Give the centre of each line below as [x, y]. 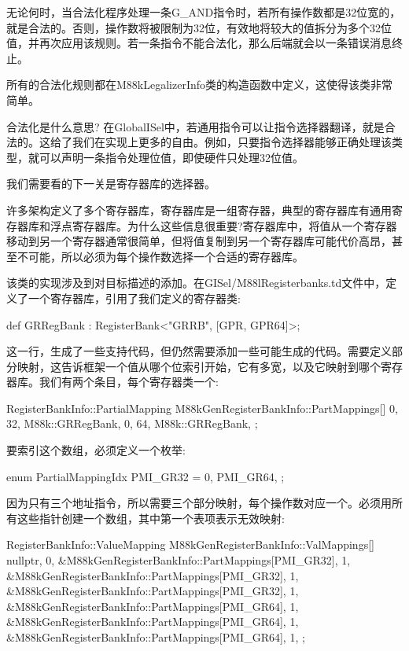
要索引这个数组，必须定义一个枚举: [96, 450]
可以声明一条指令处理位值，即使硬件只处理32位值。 [171, 157]
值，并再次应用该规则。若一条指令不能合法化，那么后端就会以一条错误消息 [199, 43]
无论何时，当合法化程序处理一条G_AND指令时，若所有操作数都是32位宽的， [204, 12]
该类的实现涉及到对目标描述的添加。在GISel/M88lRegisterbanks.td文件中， [196, 283]
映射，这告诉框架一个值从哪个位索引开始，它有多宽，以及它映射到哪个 [199, 366]
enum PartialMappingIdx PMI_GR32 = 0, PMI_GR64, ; [146, 476]
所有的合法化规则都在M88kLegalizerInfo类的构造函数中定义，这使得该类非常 [200, 85]
